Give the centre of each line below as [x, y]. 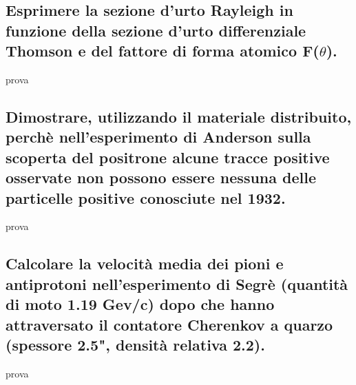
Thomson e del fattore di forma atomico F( [163, 51]
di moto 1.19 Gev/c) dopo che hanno [140, 304]
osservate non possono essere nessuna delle [161, 177]
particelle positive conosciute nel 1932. [146, 197]
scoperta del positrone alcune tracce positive [168, 157]
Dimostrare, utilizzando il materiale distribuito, [179, 116]
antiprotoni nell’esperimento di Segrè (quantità [177, 283]
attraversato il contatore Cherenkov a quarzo [169, 324]
